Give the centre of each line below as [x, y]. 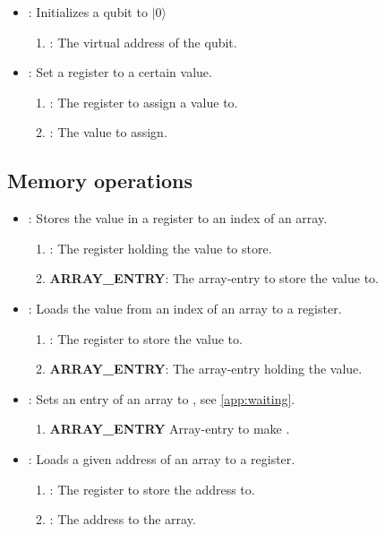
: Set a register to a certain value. [120, 72]
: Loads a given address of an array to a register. [162, 458]
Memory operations [100, 181]
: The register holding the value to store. [161, 248]
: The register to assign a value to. [144, 102]
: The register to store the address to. [152, 489]
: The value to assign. [108, 132]
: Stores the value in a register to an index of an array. [178, 218]
